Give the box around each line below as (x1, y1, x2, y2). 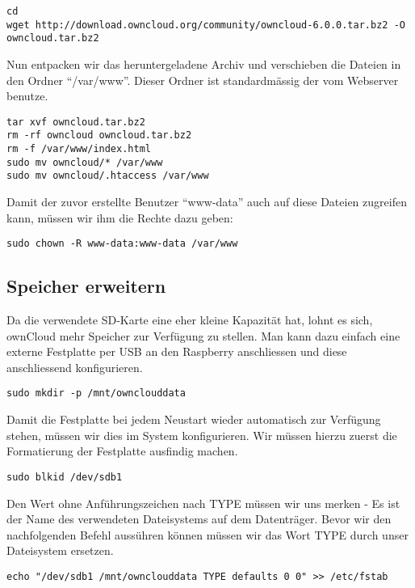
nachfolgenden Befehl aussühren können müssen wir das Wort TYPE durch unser (6, 526, 409, 543)
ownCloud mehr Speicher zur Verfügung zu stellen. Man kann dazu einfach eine (6, 327, 400, 344)
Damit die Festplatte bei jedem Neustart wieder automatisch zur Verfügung (6, 411, 381, 428)
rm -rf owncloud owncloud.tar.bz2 (6, 129, 192, 142)
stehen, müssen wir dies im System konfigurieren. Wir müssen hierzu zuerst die (6, 426, 397, 443)
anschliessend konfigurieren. (6, 358, 143, 375)
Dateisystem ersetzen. (6, 542, 114, 559)
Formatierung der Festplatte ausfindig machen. (6, 442, 238, 459)
